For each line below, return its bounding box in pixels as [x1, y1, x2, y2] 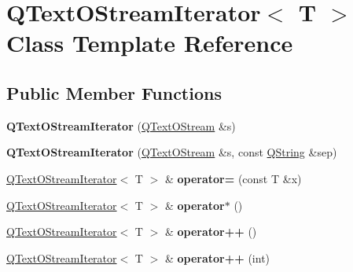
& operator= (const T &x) [164, 170, 302, 186]
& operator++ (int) [164, 249, 270, 266]
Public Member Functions [6, 80, 222, 105]
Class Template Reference [6, 27, 293, 59]
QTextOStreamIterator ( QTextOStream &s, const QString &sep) [6, 144, 337, 160]
